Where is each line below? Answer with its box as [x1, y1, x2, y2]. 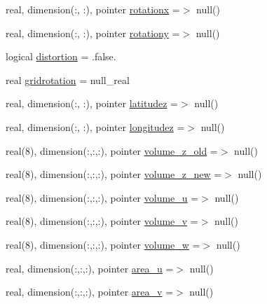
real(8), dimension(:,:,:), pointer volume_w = [6, 237, 200, 251]
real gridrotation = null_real [6, 72, 130, 87]
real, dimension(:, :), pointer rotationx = [6, 2, 180, 16]
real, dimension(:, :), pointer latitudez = [6, 96, 178, 111]
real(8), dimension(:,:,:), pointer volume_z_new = [6, 167, 222, 181]
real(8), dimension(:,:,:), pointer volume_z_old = [6, 143, 218, 158]
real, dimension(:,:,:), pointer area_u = [6, 261, 174, 275]
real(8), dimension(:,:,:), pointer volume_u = [6, 190, 199, 205]
